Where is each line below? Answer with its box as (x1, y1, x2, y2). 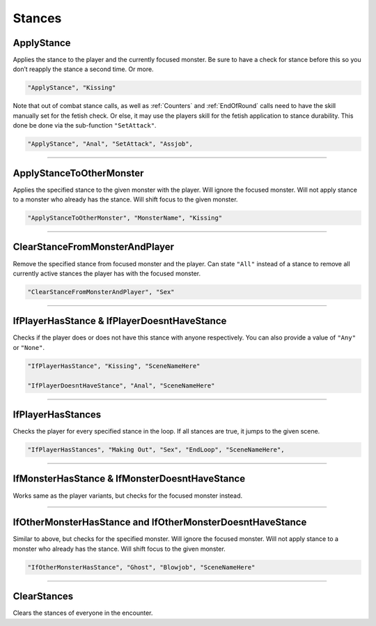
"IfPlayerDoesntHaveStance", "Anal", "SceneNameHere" (27, 381, 215, 390)
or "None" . (13, 343, 45, 351)
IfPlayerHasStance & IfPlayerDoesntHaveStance (13, 315, 227, 327)
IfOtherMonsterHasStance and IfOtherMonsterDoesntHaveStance (13, 517, 307, 528)
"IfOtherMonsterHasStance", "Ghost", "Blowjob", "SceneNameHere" (27, 563, 256, 571)
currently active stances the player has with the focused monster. (13, 269, 201, 277)
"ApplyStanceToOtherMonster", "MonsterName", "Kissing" (27, 214, 223, 222)
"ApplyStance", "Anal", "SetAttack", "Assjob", (27, 140, 193, 148)
